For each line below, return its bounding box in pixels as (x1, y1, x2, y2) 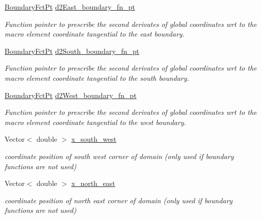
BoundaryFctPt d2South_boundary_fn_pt (5, 45, 140, 56)
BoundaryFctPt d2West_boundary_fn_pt (5, 89, 137, 100)
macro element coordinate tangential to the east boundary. (5, 28, 185, 39)
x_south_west (71, 134, 117, 144)
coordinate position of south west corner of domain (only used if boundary (5, 150, 234, 161)
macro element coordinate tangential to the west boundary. (5, 116, 186, 127)
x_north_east (71, 178, 115, 189)
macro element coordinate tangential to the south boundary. (5, 72, 189, 83)
